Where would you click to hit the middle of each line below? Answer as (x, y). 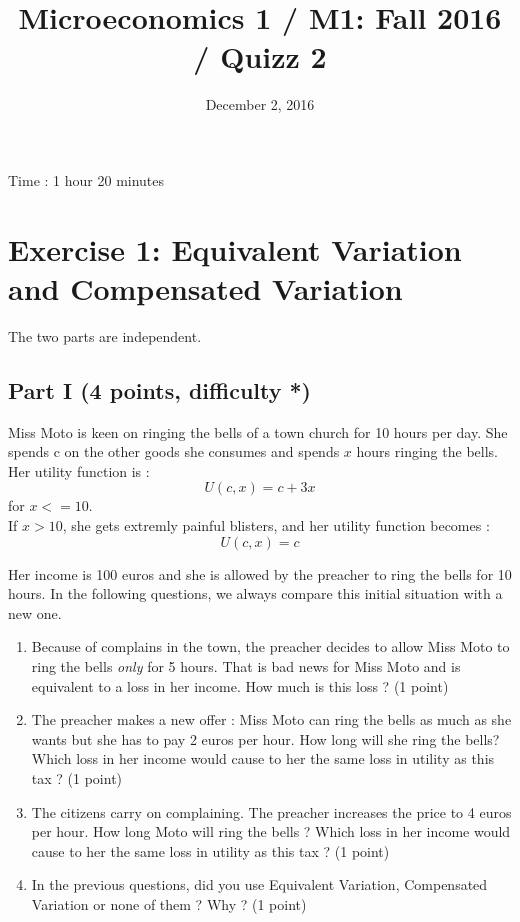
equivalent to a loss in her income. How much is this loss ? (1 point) (240, 685)
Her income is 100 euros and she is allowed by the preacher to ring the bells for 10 (260, 573)
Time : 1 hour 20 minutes (86, 179)
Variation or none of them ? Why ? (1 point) (169, 903)
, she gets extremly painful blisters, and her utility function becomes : (276, 524)
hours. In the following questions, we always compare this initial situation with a (255, 593)
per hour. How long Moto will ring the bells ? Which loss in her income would (271, 831)
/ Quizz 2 (260, 56)
